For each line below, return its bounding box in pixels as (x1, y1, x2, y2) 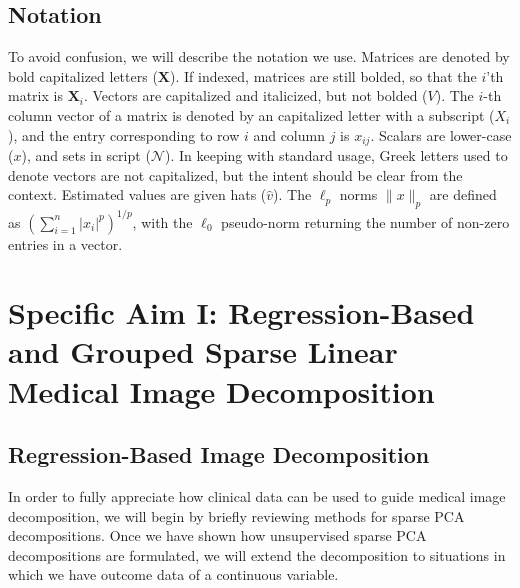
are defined (429, 184, 497, 205)
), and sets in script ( (21, 145, 151, 166)
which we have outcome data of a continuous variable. (8, 564, 339, 585)
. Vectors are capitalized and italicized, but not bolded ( (83, 85, 428, 106)
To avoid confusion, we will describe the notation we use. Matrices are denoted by (8, 46, 510, 67)
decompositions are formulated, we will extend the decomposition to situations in (8, 544, 506, 565)
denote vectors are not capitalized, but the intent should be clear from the (8, 164, 463, 185)
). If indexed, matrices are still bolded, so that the (170, 65, 477, 86)
